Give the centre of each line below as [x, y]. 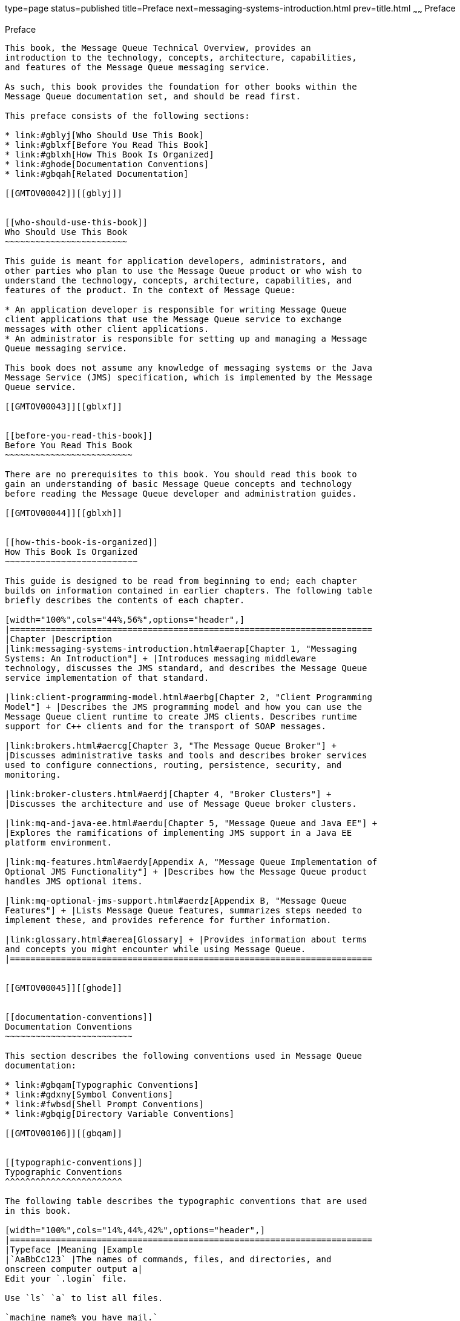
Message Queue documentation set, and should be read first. [153, 96]
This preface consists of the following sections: [127, 115]
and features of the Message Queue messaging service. [138, 67]
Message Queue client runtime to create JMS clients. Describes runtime [181, 716]
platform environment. [59, 842]
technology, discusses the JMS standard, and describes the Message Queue [186, 668]
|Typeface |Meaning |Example [74, 1249]
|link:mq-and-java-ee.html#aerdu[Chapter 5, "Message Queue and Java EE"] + [191, 823]
